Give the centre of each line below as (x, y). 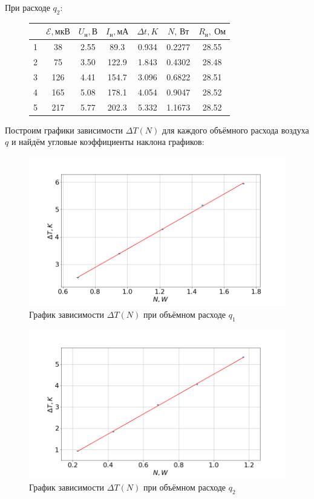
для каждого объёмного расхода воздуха (235, 130)
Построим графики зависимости (64, 130)
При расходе (28, 7)
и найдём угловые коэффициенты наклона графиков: (108, 142)
